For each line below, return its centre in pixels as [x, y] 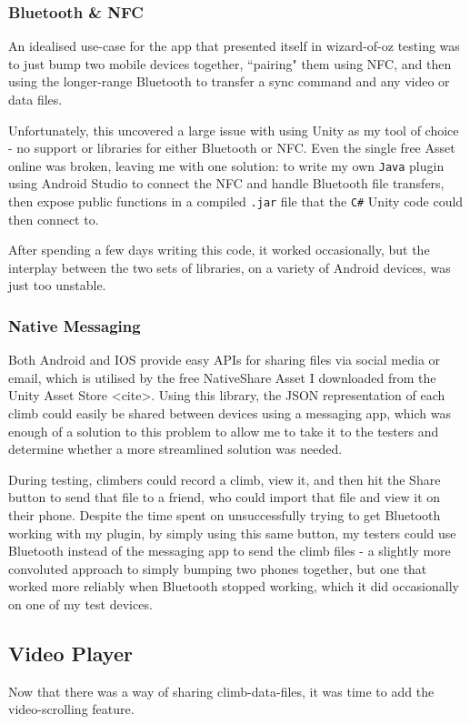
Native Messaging [75, 325]
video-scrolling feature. [71, 709]
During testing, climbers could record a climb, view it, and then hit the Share [225, 479]
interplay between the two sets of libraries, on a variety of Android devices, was [230, 267]
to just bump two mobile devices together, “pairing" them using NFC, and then [230, 63]
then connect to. [54, 219]
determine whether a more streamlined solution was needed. [175, 449]
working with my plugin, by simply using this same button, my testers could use [232, 533]
